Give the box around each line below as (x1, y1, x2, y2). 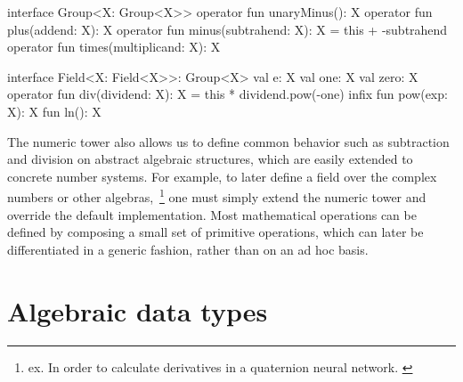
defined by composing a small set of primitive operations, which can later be (7, 223, 424, 241)
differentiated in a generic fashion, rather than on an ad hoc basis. (7, 240, 369, 258)
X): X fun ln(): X (7, 102, 102, 120)
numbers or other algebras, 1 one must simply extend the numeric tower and (7, 185, 426, 206)
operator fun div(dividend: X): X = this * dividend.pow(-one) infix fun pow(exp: (7, 85, 448, 103)
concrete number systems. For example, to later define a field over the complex (7, 167, 437, 185)
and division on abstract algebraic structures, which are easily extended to (7, 150, 413, 168)
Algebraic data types (7, 292, 268, 329)
